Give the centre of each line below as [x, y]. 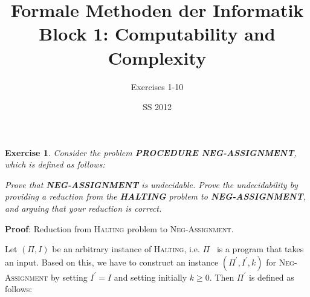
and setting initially [150, 277]
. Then [222, 277]
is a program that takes [260, 249]
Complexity [157, 57]
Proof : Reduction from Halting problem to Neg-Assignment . [119, 228]
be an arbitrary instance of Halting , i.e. [126, 249]
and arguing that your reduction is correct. [83, 208]
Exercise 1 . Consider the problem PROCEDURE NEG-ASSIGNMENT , [151, 152]
